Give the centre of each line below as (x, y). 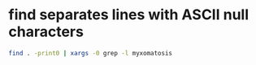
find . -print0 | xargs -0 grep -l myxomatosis (91, 53)
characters (46, 32)
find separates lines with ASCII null (129, 15)
